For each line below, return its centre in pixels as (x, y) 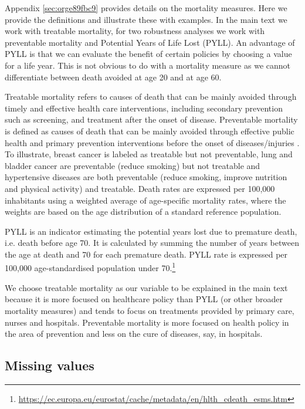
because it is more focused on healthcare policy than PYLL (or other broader (144, 299)
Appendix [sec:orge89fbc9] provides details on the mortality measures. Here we (146, 8)
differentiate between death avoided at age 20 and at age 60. (113, 77)
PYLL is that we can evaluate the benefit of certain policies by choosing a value (148, 54)
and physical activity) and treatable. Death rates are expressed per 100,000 (140, 188)
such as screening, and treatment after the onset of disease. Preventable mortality (151, 119)
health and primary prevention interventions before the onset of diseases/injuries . (152, 142)
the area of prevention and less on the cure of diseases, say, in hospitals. (134, 334)
